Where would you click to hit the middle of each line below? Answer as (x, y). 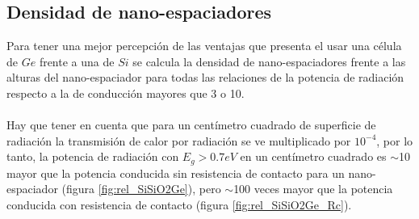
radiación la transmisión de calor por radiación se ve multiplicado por (179, 140)
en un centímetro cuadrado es (313, 156)
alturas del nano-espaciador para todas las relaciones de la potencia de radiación (205, 77)
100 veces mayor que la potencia (313, 189)
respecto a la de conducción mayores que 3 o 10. (126, 93)
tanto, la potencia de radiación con (93, 156)
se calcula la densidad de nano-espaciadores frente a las (269, 61)
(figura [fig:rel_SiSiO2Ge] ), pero (141, 189)
